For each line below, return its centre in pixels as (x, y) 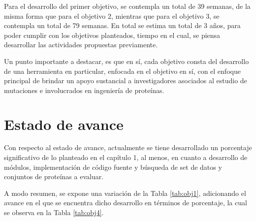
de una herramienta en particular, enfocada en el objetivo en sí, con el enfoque (122, 71)
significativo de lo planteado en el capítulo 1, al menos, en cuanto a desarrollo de (126, 157)
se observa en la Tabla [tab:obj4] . (54, 212)
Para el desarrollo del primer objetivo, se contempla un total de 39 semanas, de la (127, 6)
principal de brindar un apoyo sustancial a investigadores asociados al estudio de (126, 80)
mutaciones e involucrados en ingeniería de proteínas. (84, 90)
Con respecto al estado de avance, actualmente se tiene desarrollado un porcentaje (128, 147)
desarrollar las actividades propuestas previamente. (81, 45)
